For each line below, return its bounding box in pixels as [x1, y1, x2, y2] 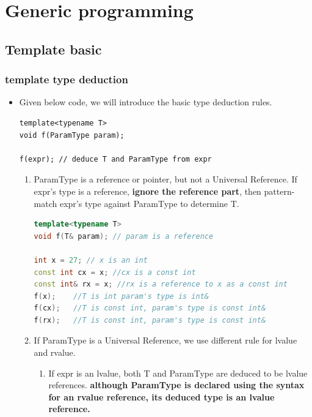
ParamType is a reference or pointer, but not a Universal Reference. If [34, 173, 297, 186]
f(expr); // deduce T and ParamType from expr [19, 154, 212, 163]
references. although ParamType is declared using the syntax [48, 378, 305, 391]
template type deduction [5, 72, 128, 87]
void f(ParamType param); [19, 130, 125, 140]
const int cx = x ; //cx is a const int [34, 268, 196, 277]
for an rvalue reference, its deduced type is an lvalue [48, 390, 275, 403]
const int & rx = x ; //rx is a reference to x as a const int [34, 280, 288, 289]
